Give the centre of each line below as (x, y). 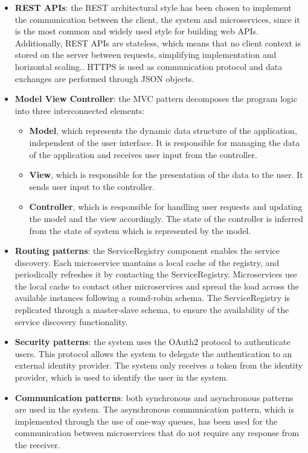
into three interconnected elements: (80, 110)
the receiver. (37, 445)
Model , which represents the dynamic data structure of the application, (163, 131)
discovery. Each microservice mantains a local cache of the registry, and (147, 262)
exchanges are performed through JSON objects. (104, 78)
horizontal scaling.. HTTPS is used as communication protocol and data (149, 66)
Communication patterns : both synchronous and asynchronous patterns (154, 397)
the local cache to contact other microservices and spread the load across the (157, 286)
